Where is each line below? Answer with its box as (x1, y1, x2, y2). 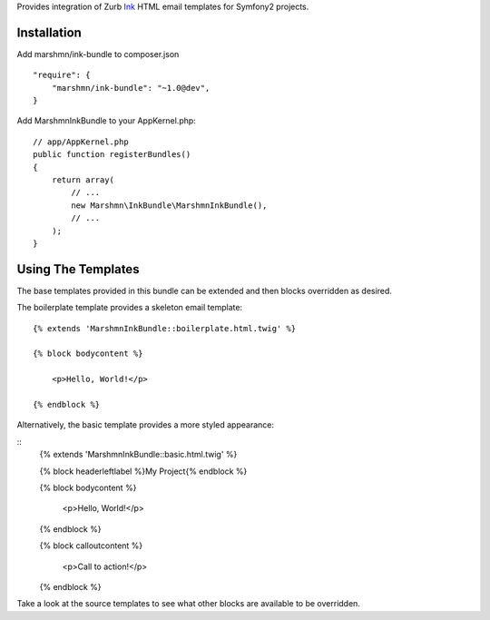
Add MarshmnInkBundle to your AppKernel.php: (16, 115, 197, 126)
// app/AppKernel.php (33, 136, 129, 147)
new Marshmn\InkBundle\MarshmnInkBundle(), (71, 200, 268, 211)
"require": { (33, 70, 91, 81)
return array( (51, 175, 115, 185)
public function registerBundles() (33, 150, 191, 160)
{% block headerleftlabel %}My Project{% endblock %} (39, 466, 248, 477)
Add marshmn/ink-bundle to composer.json (16, 48, 180, 59)
